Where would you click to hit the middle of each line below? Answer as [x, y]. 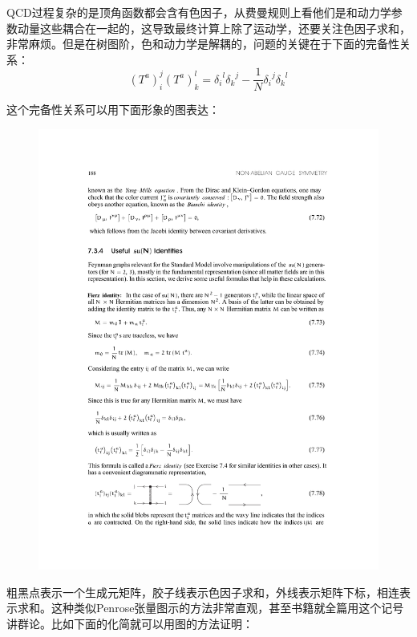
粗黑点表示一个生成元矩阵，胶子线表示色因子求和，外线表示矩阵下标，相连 [203, 592]
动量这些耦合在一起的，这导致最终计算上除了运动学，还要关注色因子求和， [214, 28]
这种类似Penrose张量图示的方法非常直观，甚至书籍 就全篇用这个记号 [227, 608]
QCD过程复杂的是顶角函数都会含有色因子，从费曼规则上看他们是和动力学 [199, 12]
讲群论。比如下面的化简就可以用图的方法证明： [130, 623]
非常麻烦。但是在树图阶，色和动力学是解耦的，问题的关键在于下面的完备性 [203, 44]
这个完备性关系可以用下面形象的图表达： [113, 110]
